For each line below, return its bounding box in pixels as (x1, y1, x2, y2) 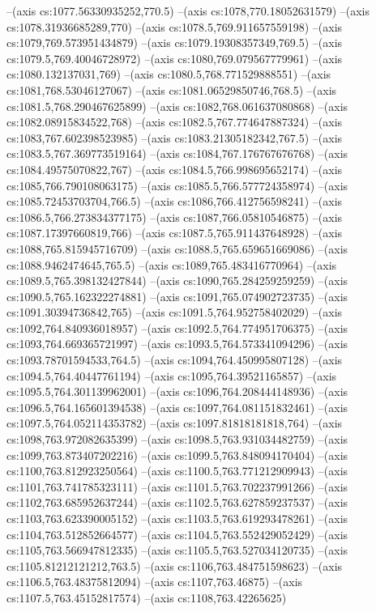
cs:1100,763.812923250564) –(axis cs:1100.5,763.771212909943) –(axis (6, 462, 348, 479)
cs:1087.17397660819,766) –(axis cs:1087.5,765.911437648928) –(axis (6, 224, 343, 241)
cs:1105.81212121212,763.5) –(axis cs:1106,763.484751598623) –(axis (6, 557, 343, 574)
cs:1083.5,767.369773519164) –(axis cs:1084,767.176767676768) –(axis (6, 145, 348, 162)
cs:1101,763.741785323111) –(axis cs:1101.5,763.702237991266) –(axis (6, 478, 348, 495)
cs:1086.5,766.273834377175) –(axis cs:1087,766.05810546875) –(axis (6, 208, 343, 225)
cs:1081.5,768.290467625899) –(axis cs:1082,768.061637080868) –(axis (6, 97, 348, 114)
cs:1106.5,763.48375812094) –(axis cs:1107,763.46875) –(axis (6, 573, 303, 590)
